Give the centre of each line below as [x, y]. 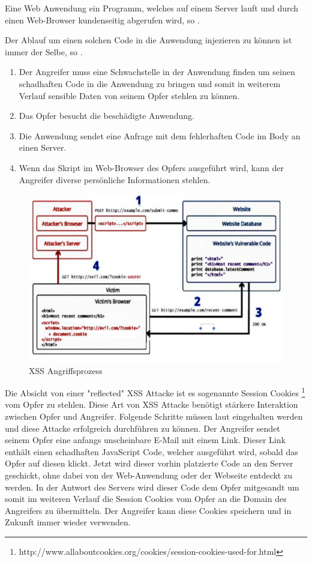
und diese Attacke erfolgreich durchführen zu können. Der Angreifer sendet [142, 428]
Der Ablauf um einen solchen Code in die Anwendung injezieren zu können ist [148, 40]
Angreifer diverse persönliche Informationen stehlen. [115, 179]
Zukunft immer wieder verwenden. [68, 522]
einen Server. [43, 147]
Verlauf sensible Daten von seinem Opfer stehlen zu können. [129, 95]
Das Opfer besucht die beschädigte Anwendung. [106, 116]
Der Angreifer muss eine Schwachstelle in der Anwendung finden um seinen [157, 72]
